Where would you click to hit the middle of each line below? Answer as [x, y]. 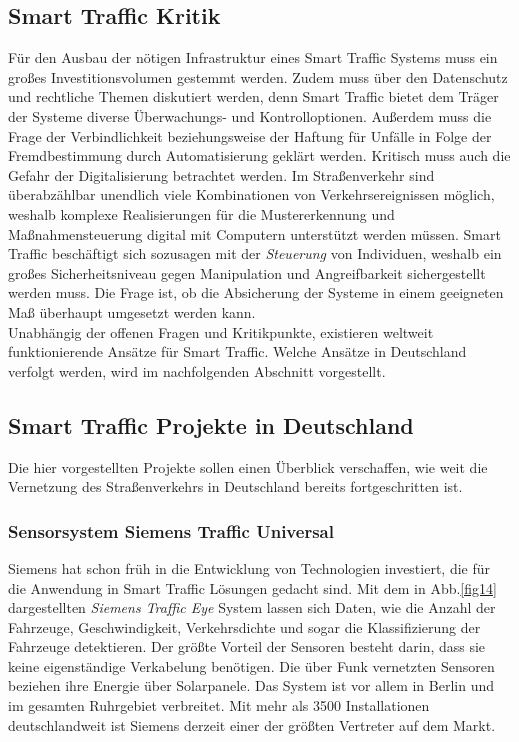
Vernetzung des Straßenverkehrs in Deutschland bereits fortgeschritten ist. [235, 486]
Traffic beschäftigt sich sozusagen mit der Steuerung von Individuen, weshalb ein [255, 253]
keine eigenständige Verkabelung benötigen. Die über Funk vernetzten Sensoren [251, 665]
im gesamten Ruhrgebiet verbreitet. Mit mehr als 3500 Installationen [219, 705]
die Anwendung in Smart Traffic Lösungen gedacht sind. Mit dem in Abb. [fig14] [252, 587]
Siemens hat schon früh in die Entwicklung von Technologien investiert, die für [249, 567]
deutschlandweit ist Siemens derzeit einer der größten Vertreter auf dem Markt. [252, 724]
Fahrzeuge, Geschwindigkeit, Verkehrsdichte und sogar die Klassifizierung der [244, 626]
